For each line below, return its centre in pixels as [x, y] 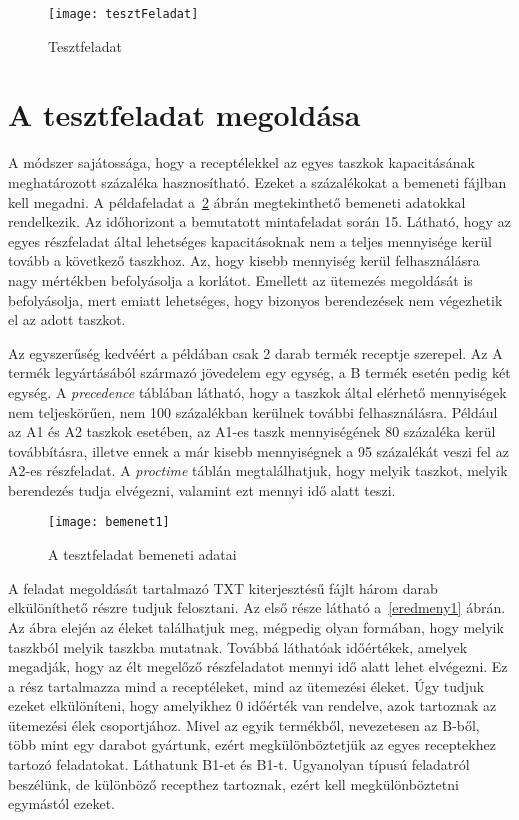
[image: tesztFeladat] [123, 14]
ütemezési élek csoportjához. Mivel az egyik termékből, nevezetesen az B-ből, [244, 724]
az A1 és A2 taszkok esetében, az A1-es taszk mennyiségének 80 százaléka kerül [252, 431]
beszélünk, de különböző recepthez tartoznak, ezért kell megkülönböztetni [233, 783]
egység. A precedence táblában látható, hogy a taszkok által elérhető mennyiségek [257, 391]
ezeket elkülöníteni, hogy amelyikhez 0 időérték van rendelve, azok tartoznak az [252, 705]
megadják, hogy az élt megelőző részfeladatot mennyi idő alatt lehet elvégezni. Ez [258, 666]
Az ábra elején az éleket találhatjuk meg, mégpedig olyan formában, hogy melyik [256, 626]
